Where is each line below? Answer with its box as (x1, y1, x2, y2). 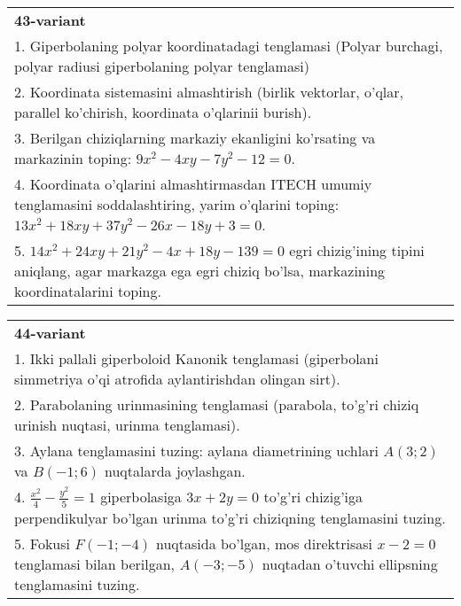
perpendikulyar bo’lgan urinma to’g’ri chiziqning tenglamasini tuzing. (14, 507, 446, 528)
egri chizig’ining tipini (289, 240, 425, 260)
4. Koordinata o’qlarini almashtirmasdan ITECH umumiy (14, 174, 372, 194)
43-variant (14, 10, 86, 30)
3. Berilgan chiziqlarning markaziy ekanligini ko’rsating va (14, 128, 376, 148)
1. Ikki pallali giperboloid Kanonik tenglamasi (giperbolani (14, 348, 379, 369)
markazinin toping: (14, 148, 132, 168)
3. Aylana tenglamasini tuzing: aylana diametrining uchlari (14, 440, 379, 461)
